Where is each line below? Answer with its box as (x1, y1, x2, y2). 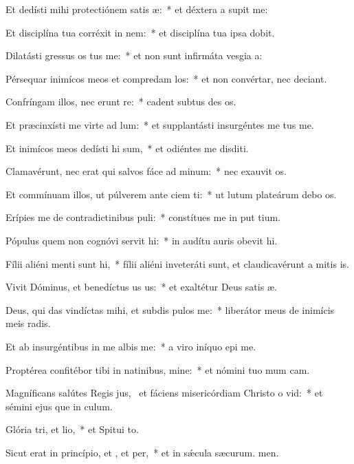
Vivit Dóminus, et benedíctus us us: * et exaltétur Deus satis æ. (5, 280, 277, 294)
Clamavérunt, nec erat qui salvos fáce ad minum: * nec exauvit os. (5, 164, 287, 178)
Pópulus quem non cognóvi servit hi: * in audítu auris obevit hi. (5, 233, 278, 247)
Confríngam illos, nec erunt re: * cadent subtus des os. (5, 94, 236, 109)
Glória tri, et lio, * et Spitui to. (5, 422, 139, 436)
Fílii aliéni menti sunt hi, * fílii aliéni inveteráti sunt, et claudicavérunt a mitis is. (5, 256, 349, 271)
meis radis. (5, 316, 51, 330)
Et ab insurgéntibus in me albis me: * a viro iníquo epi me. (5, 339, 256, 353)
